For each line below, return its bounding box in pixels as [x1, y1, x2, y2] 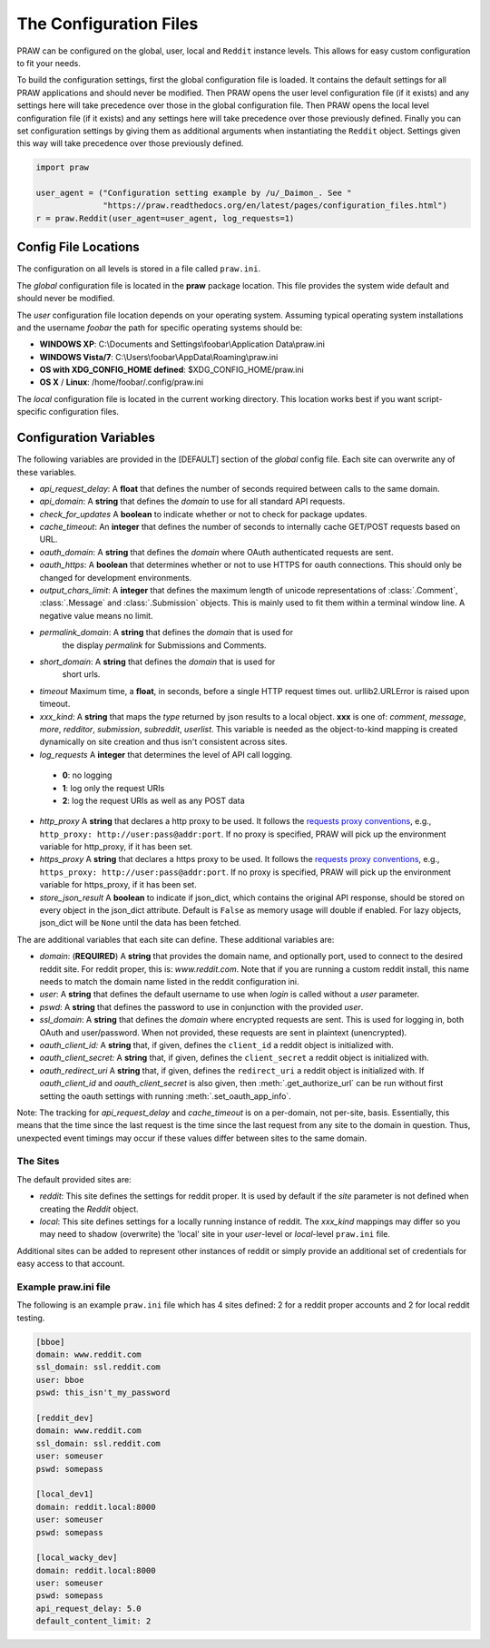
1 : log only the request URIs [62, 782, 165, 793]
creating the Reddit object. [39, 1203, 140, 1214]
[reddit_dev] [35, 1413, 94, 1424]
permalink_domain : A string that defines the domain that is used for [39, 627, 294, 638]
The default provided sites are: [16, 1173, 132, 1184]
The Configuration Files [16, 14, 199, 34]
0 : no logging [62, 770, 113, 780]
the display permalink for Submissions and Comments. [62, 640, 267, 651]
